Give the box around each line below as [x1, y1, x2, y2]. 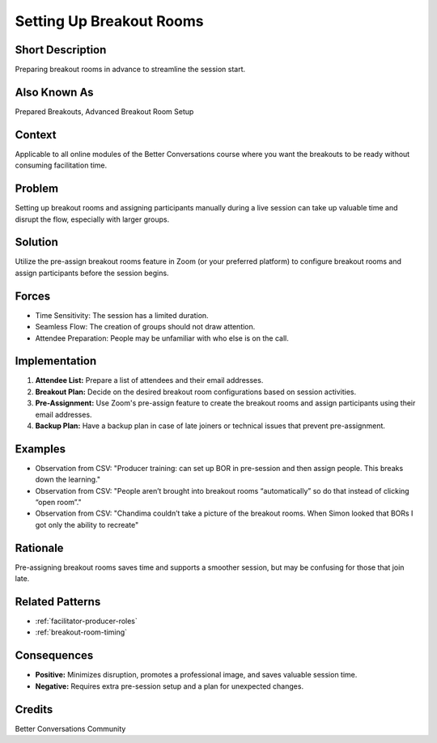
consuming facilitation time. [15, 160, 108, 170]
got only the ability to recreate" [35, 520, 139, 529]
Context [15, 128, 57, 142]
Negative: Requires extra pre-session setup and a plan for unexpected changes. [35, 681, 303, 691]
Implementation [15, 355, 97, 368]
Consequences [15, 648, 94, 663]
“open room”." [35, 498, 82, 507]
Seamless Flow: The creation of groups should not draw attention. [35, 322, 256, 332]
